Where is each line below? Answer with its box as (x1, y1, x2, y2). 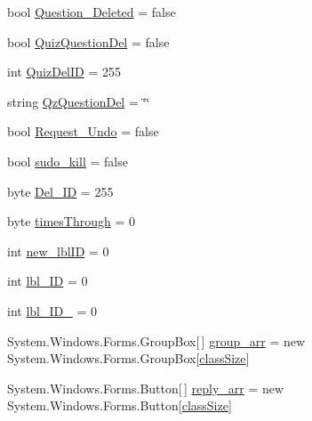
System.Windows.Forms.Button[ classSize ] (7, 396, 232, 415)
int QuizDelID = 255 (7, 62, 121, 81)
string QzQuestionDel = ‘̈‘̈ (7, 92, 150, 110)
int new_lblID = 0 (7, 241, 109, 260)
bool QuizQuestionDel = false (7, 32, 170, 51)
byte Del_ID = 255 (7, 182, 114, 200)
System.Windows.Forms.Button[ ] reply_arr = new (7, 378, 284, 397)
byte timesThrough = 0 (7, 212, 136, 231)
